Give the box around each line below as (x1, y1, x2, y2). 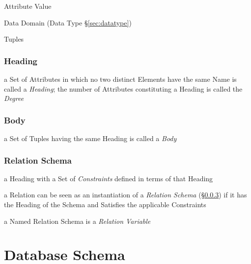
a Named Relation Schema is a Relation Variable (4, 216, 151, 226)
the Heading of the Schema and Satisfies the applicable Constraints (4, 199, 206, 209)
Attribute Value (4, 1, 52, 11)
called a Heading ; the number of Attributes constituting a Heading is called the (4, 83, 243, 94)
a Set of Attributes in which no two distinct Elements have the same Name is (4, 74, 237, 84)
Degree (4, 93, 24, 103)
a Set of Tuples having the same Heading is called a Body (4, 133, 177, 143)
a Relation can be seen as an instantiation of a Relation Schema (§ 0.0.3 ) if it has (4, 190, 247, 200)
